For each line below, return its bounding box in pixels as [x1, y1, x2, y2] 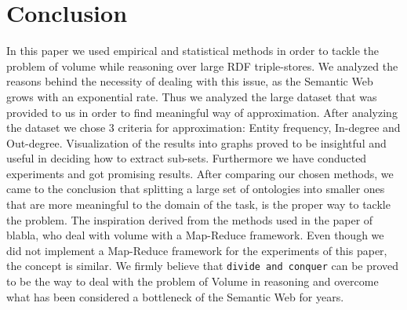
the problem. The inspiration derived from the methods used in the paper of [6, 211, 373, 228]
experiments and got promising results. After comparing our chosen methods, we [6, 165, 394, 181]
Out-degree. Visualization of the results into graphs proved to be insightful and [6, 134, 387, 151]
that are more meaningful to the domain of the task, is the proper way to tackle [6, 196, 391, 213]
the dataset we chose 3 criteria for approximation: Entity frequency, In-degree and [6, 119, 401, 136]
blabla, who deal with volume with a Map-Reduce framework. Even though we [6, 227, 384, 243]
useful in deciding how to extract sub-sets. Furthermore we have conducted [6, 150, 367, 166]
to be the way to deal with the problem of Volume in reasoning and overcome [6, 273, 379, 290]
